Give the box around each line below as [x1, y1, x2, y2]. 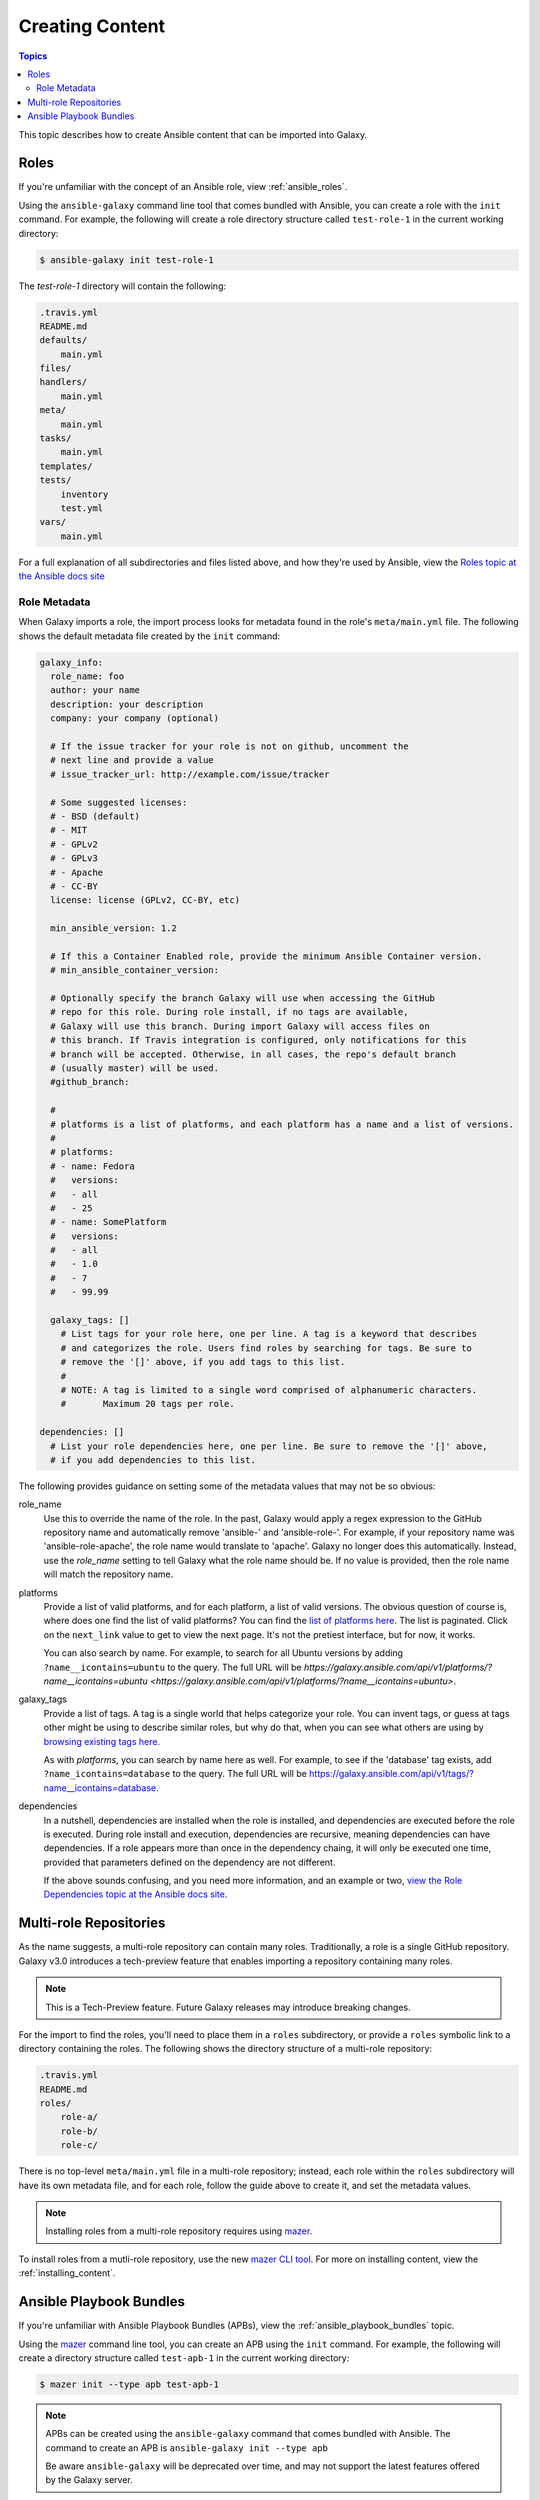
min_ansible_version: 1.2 [50, 923, 177, 934]
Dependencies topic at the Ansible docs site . [43, 1888, 228, 1900]
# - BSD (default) [50, 810, 140, 822]
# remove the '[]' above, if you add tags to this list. [60, 1356, 346, 1368]
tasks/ [39, 433, 72, 444]
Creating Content [18, 15, 165, 37]
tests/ [39, 475, 72, 486]
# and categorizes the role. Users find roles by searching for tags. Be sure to [60, 1342, 472, 1354]
